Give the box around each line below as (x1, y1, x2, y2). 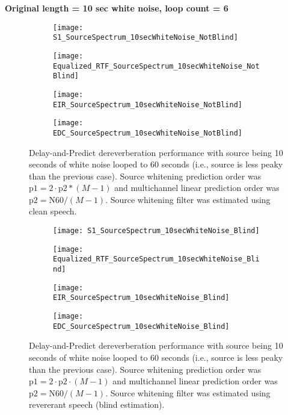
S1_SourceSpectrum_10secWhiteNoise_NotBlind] (53, 33, 238, 42)
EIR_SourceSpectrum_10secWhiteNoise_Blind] (53, 293, 230, 302)
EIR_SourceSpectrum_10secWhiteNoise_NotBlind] (53, 100, 242, 109)
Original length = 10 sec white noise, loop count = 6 (5, 2, 228, 14)
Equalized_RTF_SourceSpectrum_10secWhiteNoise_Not (53, 61, 260, 70)
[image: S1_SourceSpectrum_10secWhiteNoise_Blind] (53, 226, 260, 236)
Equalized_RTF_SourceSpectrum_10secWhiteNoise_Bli (53, 255, 260, 264)
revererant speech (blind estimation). (29, 398, 165, 411)
